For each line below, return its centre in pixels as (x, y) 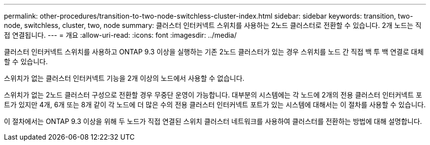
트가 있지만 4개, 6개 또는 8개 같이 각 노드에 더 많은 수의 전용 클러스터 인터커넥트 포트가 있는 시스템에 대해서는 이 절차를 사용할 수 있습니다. (215, 105)
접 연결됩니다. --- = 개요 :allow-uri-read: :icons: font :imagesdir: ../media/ (121, 35)
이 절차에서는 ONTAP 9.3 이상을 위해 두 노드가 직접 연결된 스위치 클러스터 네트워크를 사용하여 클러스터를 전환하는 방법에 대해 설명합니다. (213, 121)
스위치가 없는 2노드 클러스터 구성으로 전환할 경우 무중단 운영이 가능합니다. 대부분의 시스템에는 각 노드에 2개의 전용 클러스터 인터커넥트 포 (213, 95)
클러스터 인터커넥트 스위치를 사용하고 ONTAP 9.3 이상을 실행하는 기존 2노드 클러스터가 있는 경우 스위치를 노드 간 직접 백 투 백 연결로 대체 (214, 52)
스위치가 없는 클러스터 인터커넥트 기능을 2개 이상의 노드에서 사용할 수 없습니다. (124, 78)
